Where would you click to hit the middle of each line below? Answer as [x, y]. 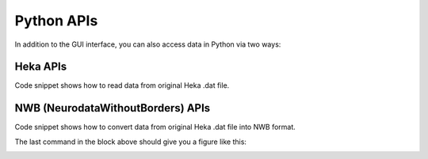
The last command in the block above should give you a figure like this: [131, 142]
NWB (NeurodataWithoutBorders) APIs [113, 108]
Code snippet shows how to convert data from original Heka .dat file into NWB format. [155, 127]
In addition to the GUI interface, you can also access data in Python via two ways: [148, 44]
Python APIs [56, 21]
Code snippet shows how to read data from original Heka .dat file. [122, 85]
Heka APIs [41, 67]
